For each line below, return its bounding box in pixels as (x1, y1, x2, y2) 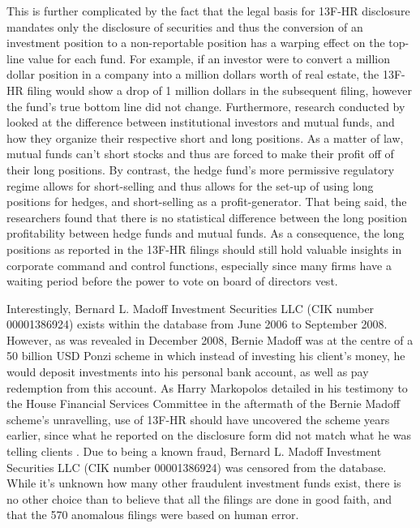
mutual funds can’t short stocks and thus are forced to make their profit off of (6, 145, 394, 162)
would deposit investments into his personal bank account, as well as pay (6, 363, 369, 380)
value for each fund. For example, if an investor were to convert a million (28, 49, 390, 67)
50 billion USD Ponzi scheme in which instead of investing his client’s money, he (6, 347, 405, 364)
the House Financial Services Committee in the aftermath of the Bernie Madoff (6, 395, 401, 412)
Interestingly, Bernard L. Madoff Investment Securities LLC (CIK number (6, 299, 375, 316)
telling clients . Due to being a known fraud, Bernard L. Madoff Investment (6, 443, 382, 460)
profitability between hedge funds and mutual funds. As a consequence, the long (6, 225, 405, 242)
